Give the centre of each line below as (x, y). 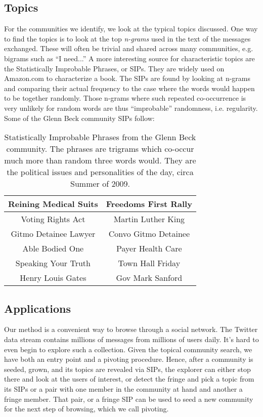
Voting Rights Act (53, 219)
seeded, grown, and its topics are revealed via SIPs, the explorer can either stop (127, 369)
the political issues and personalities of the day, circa (100, 172)
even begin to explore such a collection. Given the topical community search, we (128, 349)
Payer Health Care (149, 248)
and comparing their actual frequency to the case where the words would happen (129, 88)
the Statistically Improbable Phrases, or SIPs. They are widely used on (114, 68)
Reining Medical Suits (53, 204)
